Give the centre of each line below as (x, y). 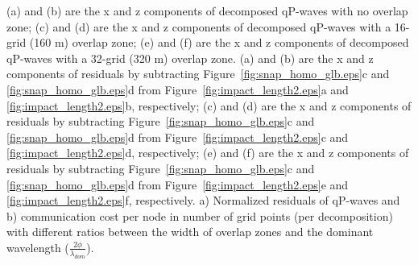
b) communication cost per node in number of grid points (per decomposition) (200, 215)
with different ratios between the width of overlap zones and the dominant (190, 232)
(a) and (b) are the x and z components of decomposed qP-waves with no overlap (207, 10)
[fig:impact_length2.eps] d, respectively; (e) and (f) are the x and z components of (208, 153)
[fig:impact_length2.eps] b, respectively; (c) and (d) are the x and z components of (209, 105)
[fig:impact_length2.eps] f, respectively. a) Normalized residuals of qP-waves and (203, 200)
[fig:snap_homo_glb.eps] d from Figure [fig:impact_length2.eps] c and (178, 137)
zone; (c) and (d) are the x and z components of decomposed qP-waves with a (199, 26)
